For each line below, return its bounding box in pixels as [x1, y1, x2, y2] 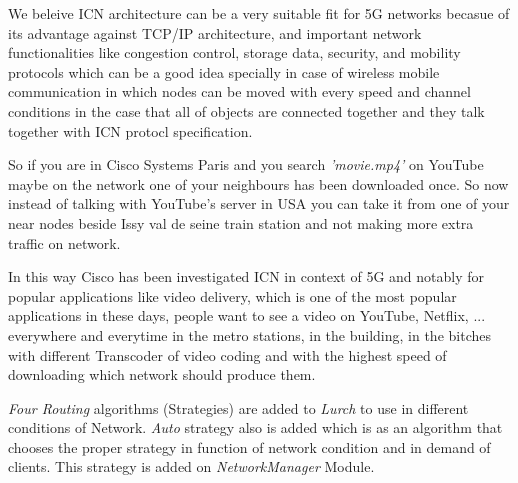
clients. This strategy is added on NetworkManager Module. [8, 456, 375, 477]
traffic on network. [8, 232, 121, 253]
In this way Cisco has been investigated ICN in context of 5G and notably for [8, 266, 485, 287]
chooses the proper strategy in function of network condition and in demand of [8, 436, 491, 457]
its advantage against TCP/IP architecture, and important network [8, 22, 422, 43]
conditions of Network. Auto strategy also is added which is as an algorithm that [8, 417, 503, 438]
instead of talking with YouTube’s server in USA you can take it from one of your [8, 193, 510, 214]
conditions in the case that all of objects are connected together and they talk [8, 100, 485, 121]
